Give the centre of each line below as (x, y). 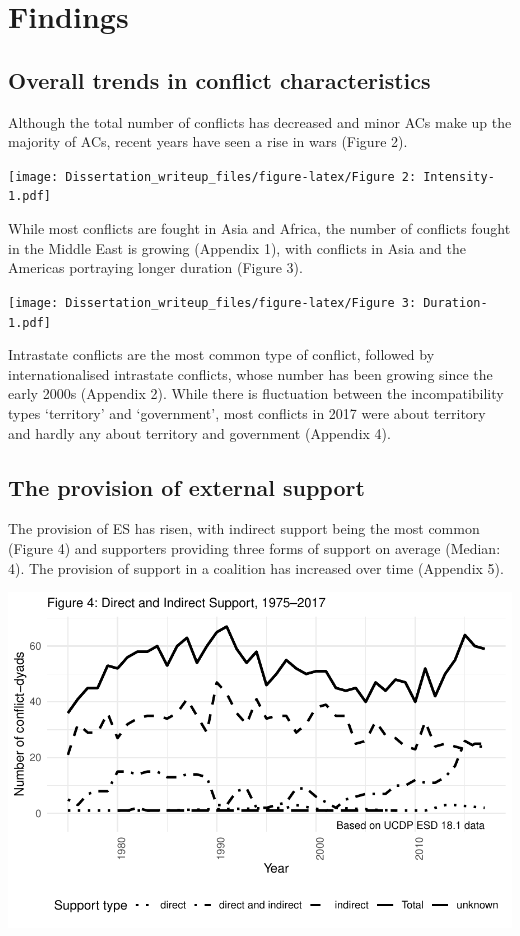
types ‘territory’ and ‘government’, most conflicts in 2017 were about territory (247, 412)
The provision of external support (186, 486)
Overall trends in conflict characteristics (219, 79)
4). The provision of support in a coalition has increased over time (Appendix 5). (256, 567)
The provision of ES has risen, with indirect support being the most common (244, 528)
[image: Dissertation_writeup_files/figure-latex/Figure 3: (212, 302)
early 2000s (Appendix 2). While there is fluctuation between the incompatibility (256, 393)
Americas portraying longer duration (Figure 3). (155, 267)
